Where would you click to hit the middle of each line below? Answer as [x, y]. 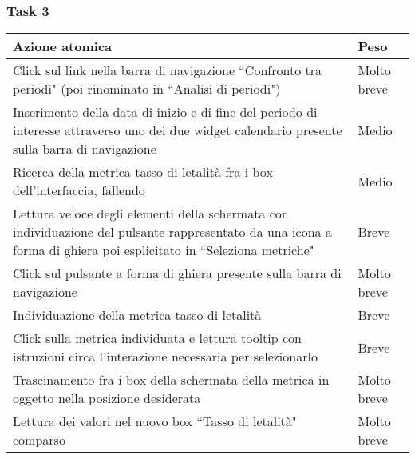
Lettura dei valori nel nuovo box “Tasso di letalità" [155, 421]
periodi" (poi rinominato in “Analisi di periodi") [147, 89]
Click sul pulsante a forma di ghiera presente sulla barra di [177, 273]
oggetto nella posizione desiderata [107, 398]
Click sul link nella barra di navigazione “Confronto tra [167, 70]
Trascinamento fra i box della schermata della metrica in [171, 380]
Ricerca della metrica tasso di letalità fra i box [143, 172]
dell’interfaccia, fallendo [79, 190]
